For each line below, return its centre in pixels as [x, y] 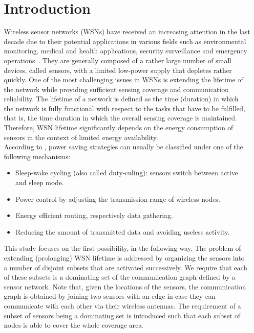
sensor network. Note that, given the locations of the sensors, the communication [125, 286]
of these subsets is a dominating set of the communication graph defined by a [120, 277]
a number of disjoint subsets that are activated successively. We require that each [126, 267]
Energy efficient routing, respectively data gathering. [94, 215]
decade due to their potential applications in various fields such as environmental [125, 41]
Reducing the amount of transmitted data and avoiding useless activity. [122, 231]
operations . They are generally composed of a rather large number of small [118, 60]
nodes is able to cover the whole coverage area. [74, 325]
